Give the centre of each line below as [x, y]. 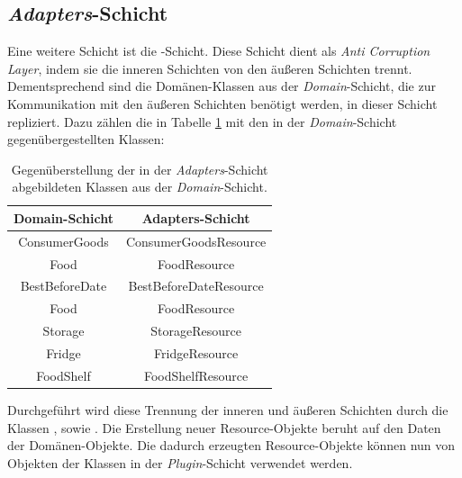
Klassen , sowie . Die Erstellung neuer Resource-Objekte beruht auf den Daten [224, 427]
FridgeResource [196, 353]
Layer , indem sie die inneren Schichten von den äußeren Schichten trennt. [210, 68]
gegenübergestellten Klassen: [86, 139]
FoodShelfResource [196, 375]
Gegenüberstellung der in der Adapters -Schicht [140, 169]
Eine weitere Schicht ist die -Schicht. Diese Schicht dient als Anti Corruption [219, 51]
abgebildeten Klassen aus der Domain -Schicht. [140, 187]
